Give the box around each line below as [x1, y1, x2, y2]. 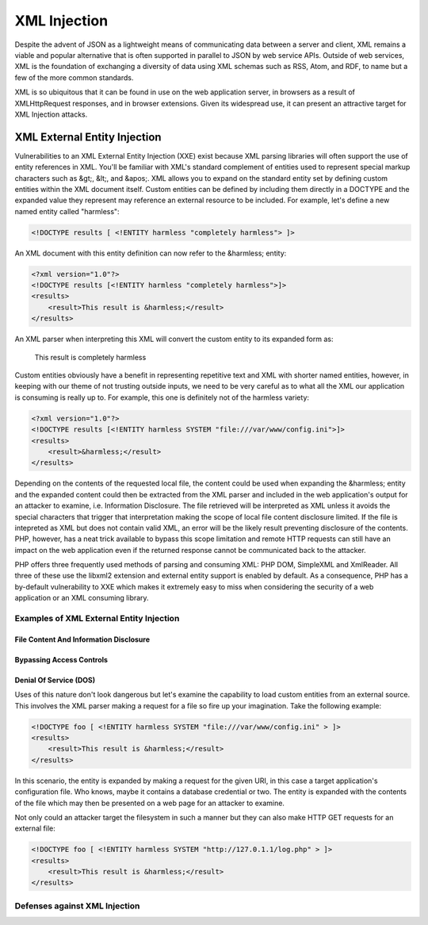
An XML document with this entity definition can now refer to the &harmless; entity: [14, 248, 287, 258]
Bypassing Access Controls [14, 654, 109, 664]
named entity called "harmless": [14, 206, 120, 216]
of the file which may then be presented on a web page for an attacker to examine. [14, 798, 285, 808]
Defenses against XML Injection [14, 900, 140, 912]
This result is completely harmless [34, 352, 147, 362]
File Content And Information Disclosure [14, 635, 151, 644]
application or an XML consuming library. [14, 593, 150, 603]
